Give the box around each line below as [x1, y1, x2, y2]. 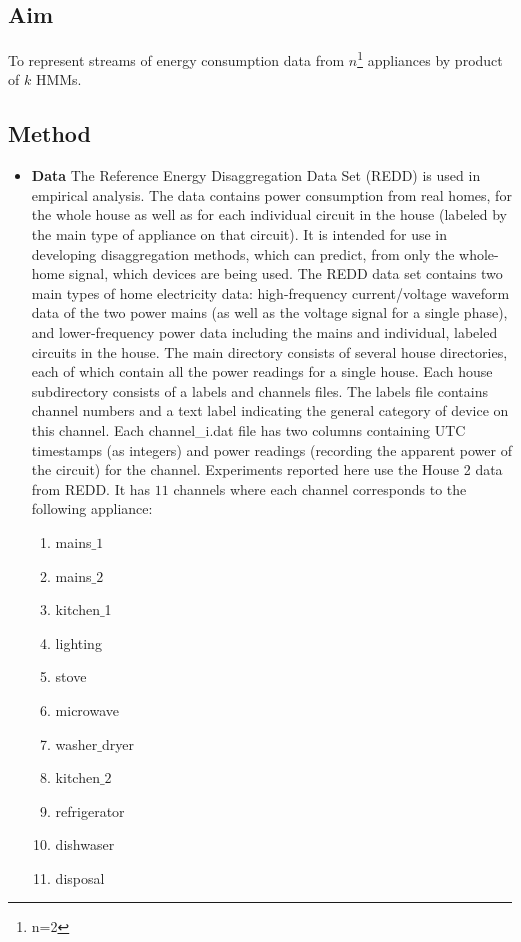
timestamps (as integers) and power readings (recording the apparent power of [31, 439, 512, 460]
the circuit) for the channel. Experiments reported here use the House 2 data [31, 459, 503, 480]
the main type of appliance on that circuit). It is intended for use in [31, 224, 447, 245]
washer [55, 733, 98, 754]
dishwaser [55, 834, 115, 855]
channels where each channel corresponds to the [173, 478, 467, 499]
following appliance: [31, 498, 153, 519]
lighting [55, 632, 102, 653]
